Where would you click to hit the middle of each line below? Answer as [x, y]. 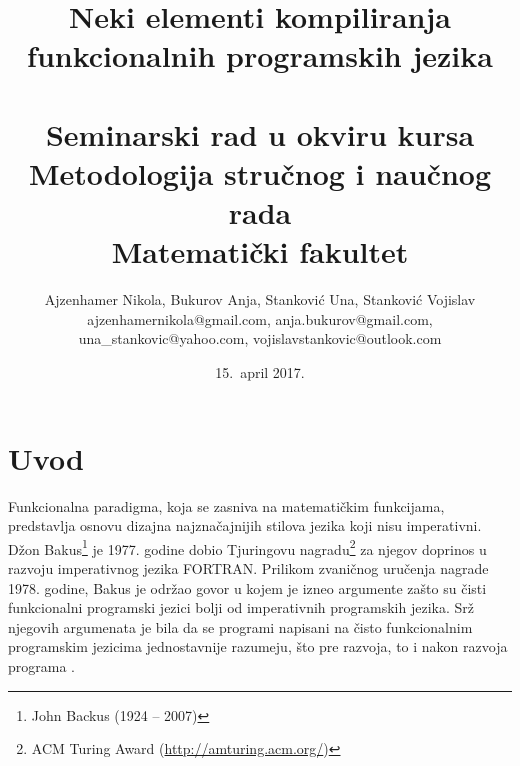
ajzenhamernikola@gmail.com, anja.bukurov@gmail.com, [260, 318]
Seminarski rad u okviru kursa [260, 133]
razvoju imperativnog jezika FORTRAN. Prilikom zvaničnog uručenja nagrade [248, 568]
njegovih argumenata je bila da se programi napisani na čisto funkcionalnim [240, 626]
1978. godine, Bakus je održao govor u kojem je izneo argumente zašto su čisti [247, 587]
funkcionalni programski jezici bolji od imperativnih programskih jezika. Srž [241, 607]
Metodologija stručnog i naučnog [260, 172]
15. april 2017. [260, 372]
